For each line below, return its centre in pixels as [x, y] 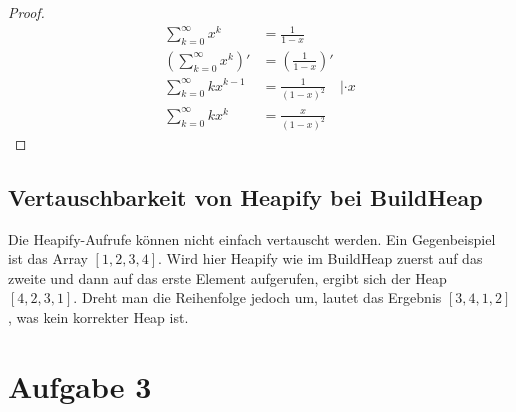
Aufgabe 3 [80, 385]
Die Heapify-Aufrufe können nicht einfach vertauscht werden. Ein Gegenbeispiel [252, 238]
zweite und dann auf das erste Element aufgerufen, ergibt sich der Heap [227, 277]
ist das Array [48, 258]
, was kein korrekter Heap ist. [98, 316]
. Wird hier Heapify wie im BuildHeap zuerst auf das [320, 258]
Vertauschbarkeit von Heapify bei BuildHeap [245, 196]
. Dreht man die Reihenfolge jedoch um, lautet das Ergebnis [257, 297]
